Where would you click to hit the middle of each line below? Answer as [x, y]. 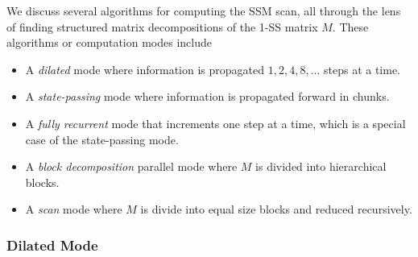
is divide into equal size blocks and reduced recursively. [276, 209]
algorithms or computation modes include [109, 42]
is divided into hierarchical [321, 166]
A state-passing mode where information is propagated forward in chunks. [207, 96]
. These [350, 26]
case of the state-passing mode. [102, 139]
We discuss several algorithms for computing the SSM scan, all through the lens [204, 10]
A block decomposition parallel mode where [131, 166]
